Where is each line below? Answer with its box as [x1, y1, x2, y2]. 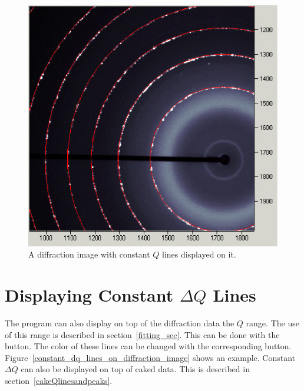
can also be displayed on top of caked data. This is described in [21, 363, 250, 375]
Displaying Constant [5, 283, 174, 307]
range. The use [246, 317, 299, 329]
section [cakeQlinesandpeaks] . [5, 374, 113, 386]
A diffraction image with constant [28, 248, 150, 260]
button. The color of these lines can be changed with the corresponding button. [5, 340, 292, 352]
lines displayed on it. [162, 248, 236, 260]
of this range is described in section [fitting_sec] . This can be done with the [5, 328, 280, 340]
